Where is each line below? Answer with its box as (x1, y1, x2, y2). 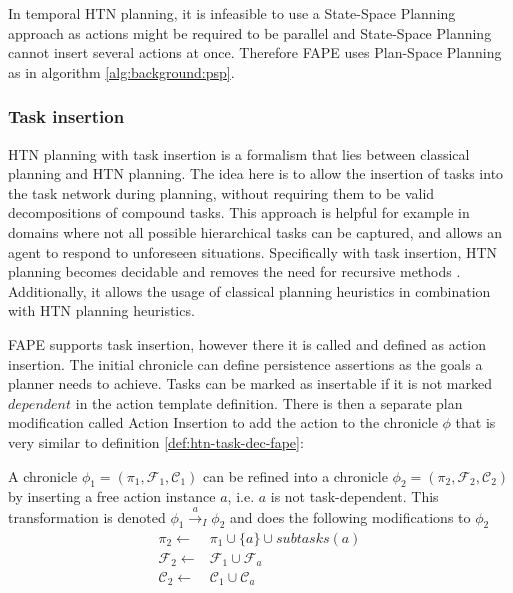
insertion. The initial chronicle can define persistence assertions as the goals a (8, 353, 483, 374)
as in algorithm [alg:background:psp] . (8, 61, 235, 82)
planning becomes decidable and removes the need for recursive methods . (8, 261, 461, 282)
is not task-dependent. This (270, 486, 439, 507)
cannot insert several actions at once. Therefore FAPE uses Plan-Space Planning (8, 42, 502, 63)
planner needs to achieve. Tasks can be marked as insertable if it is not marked (8, 373, 492, 394)
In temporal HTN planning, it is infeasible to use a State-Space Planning (8, 3, 456, 23)
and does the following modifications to (230, 506, 471, 527)
